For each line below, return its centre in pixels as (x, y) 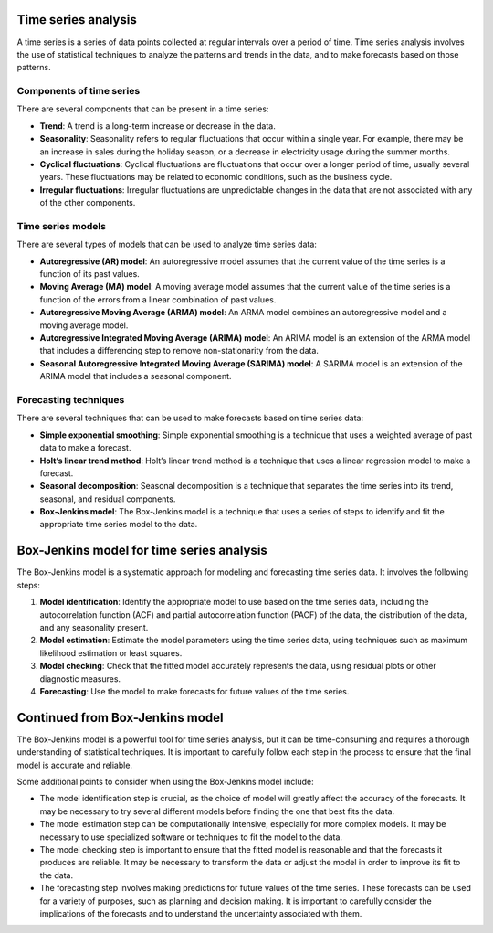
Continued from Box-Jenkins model (120, 717)
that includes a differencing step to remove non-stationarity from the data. (179, 351)
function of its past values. (90, 274)
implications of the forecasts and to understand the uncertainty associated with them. (201, 913)
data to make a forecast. (85, 448)
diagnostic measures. (80, 679)
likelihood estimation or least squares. (111, 652)
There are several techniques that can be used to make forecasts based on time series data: (190, 418)
